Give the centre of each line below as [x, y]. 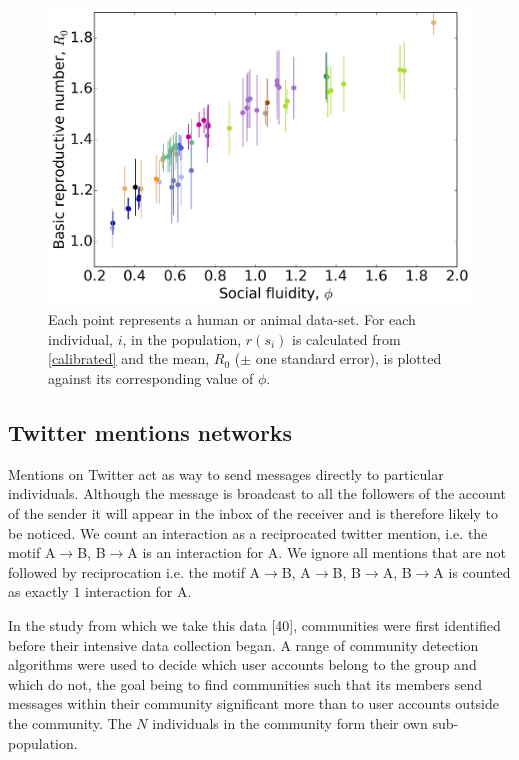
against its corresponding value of [151, 378]
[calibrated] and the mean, [129, 358]
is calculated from [346, 338]
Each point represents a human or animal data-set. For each [232, 319]
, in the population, [182, 338]
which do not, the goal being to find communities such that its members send [245, 683]
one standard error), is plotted [348, 358]
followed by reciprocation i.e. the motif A [134, 571]
